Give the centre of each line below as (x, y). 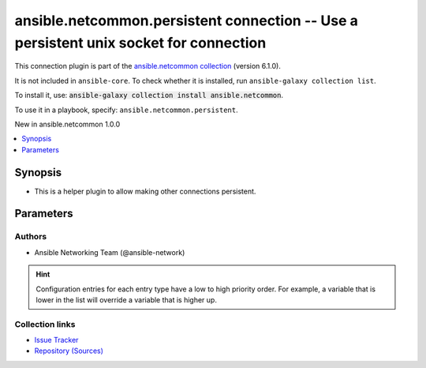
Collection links (45, 324)
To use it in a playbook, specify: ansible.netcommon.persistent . (126, 110)
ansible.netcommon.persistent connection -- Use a (186, 21)
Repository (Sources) (69, 351)
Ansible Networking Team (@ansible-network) (110, 252)
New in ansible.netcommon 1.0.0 (67, 124)
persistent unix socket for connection (140, 43)
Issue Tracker (56, 340)
